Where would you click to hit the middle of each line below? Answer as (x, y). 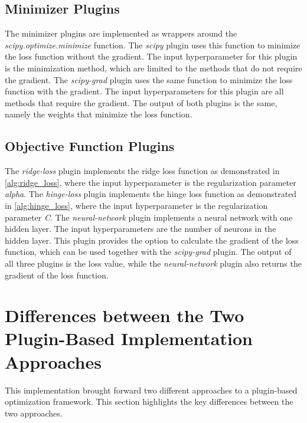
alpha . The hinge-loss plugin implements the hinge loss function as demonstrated (151, 194)
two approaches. (34, 413)
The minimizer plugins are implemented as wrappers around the (121, 33)
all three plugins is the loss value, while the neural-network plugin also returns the (153, 263)
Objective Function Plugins (90, 146)
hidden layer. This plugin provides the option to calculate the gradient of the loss (152, 240)
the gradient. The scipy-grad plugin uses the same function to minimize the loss (149, 79)
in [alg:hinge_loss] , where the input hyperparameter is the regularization (136, 205)
